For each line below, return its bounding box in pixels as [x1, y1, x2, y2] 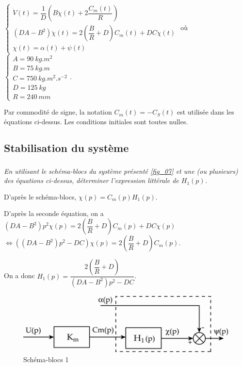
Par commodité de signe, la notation [4, 107, 112, 117]
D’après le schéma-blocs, [4, 191, 77, 201]
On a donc [4, 270, 35, 281]
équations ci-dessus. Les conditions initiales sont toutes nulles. [4, 116, 188, 126]
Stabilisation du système [4, 140, 129, 155]
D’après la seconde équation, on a [4, 208, 104, 218]
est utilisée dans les [177, 107, 234, 117]
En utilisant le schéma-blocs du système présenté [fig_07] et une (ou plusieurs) [4, 166, 238, 176]
